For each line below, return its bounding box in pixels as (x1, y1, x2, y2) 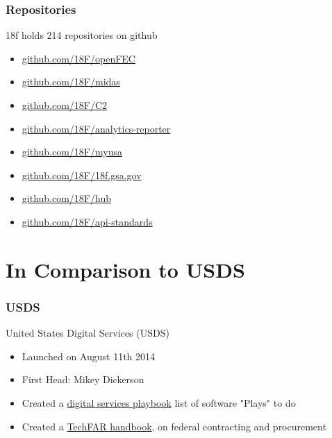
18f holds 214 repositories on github (6, 28, 158, 42)
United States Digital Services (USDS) (6, 326, 169, 340)
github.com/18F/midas (22, 74, 120, 89)
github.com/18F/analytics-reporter (22, 121, 171, 135)
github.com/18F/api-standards (22, 214, 153, 228)
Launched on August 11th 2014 (22, 348, 156, 363)
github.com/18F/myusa (22, 144, 122, 159)
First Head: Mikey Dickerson (22, 372, 144, 387)
